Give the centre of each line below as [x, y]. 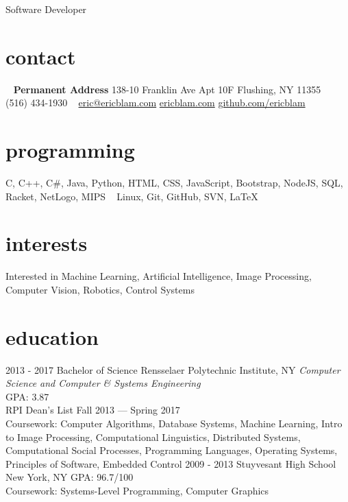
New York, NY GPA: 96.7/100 [70, 477]
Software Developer [46, 9]
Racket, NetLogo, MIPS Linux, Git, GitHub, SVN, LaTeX [132, 196]
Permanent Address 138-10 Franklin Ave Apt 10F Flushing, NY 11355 [167, 89]
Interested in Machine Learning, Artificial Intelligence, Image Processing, [159, 276]
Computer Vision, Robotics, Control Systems [100, 289]
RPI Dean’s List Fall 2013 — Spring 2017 [93, 410]
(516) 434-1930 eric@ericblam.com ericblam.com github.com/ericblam [156, 103]
